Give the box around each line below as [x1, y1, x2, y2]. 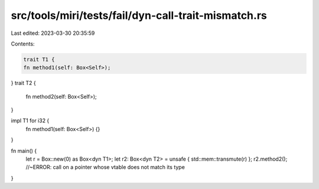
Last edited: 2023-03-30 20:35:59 [11, 30, 95, 37]
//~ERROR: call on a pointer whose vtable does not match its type [25, 164, 185, 171]
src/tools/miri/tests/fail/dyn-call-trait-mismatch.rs [11, 9, 267, 22]
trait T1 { [23, 56, 55, 63]
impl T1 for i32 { [11, 117, 50, 124]
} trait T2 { [11, 80, 37, 87]
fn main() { [11, 147, 37, 154]
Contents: [11, 40, 35, 47]
